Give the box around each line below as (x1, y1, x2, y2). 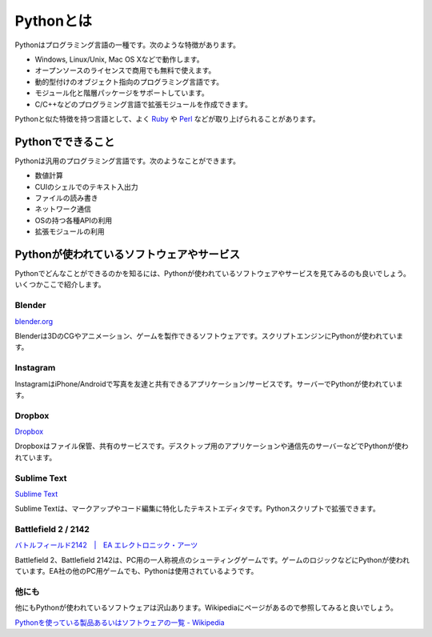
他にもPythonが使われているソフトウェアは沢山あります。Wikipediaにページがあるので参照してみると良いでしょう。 (14, 603, 398, 612)
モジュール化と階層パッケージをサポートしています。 (34, 88, 209, 98)
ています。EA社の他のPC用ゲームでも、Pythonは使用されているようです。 (14, 567, 258, 576)
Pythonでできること (14, 134, 115, 148)
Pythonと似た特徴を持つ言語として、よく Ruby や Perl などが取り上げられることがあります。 (14, 114, 320, 123)
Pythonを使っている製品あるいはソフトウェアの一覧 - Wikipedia (14, 617, 225, 627)
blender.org (14, 316, 54, 326)
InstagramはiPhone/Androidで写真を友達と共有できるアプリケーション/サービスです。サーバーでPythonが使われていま (14, 379, 403, 388)
